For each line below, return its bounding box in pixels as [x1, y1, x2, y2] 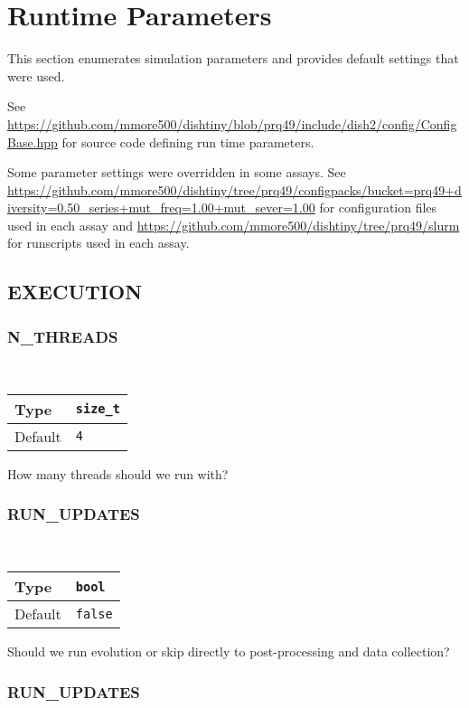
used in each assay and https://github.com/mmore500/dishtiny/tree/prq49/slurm [7, 215, 460, 234]
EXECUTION [7, 278, 143, 306]
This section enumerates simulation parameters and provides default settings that [7, 49, 459, 68]
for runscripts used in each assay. [7, 233, 190, 252]
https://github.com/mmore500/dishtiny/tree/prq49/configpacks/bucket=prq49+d [7, 180, 462, 199]
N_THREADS [7, 325, 118, 347]
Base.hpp [7, 132, 58, 151]
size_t [75, 401, 120, 417]
